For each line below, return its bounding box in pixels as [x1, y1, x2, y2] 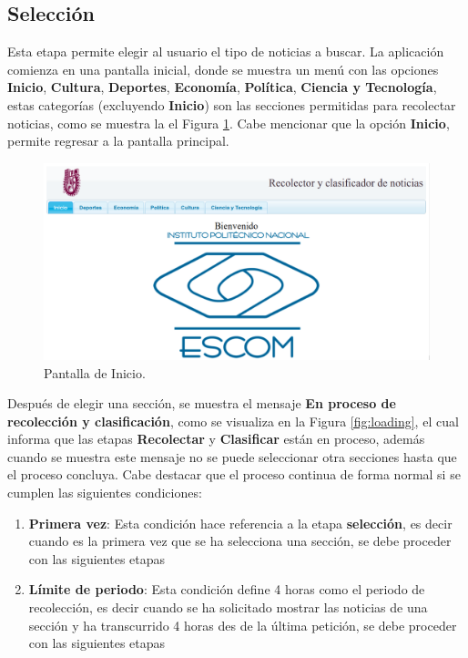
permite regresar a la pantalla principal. [7, 131, 229, 150]
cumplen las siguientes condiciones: [7, 483, 202, 502]
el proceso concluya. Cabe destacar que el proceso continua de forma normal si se [7, 465, 461, 484]
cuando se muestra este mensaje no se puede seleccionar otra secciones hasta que [7, 447, 457, 466]
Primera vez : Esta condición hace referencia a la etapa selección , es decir [28, 513, 453, 532]
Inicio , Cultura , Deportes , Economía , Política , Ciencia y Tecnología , [7, 77, 437, 97]
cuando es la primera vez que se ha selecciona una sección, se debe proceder [28, 531, 452, 550]
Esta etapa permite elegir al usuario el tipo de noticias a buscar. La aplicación [7, 42, 444, 61]
